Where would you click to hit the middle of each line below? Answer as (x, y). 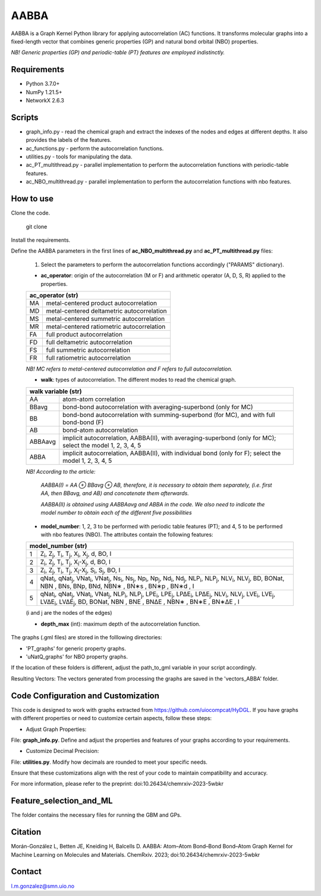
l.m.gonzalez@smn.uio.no (43, 886)
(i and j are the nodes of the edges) (69, 613)
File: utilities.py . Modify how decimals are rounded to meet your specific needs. (109, 762)
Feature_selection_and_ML (62, 801)
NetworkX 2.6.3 (45, 101)
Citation (26, 832)
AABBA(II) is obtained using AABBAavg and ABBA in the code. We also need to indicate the (153, 504)
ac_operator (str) (54, 295)
